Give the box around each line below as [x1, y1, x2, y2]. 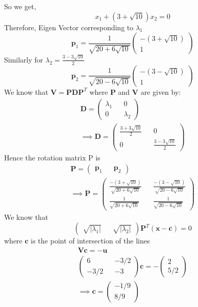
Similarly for [4, 54, 43, 65]
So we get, [4, 1, 36, 11]
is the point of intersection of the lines [31, 235, 150, 246]
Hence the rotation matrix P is [4, 152, 101, 162]
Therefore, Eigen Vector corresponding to [4, 22, 134, 32]
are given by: [140, 86, 181, 97]
